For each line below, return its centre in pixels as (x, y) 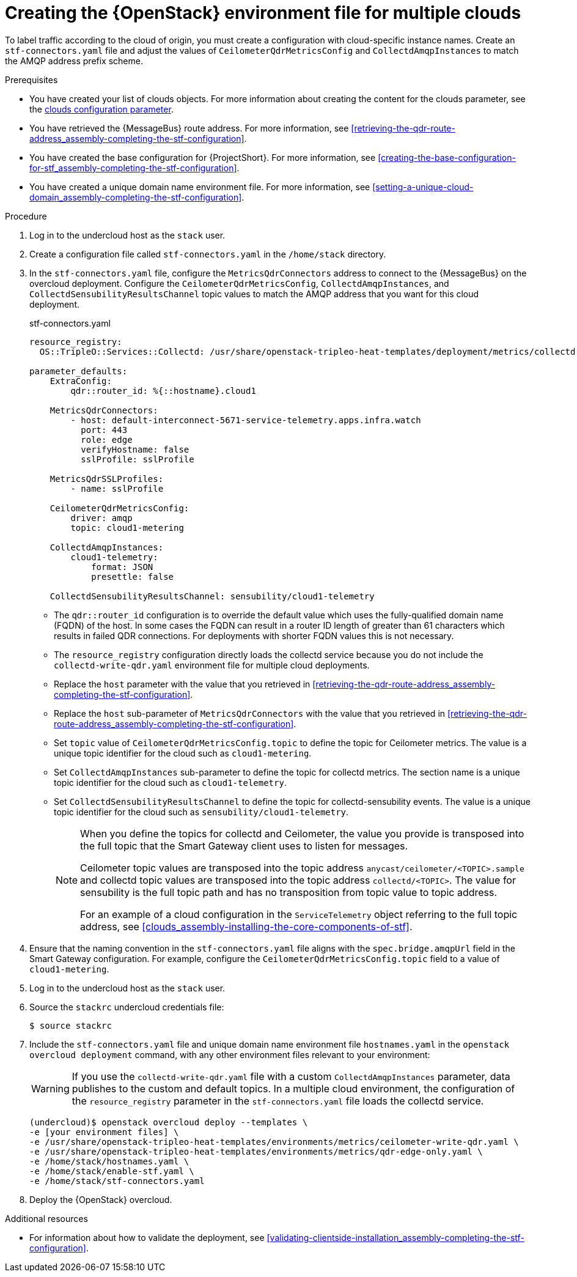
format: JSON (122, 567)
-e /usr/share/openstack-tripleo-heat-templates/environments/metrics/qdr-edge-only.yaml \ (256, 1151)
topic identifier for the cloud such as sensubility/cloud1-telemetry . (201, 812)
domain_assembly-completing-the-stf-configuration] (136, 197)
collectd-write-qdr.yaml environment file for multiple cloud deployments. (212, 665)
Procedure (26, 216)
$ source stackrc (71, 1025)
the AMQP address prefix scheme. (74, 61)
